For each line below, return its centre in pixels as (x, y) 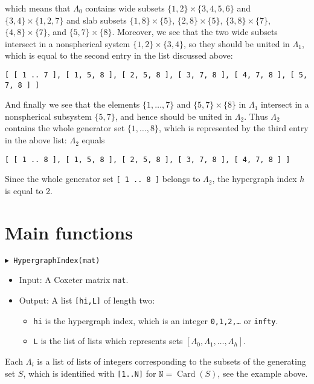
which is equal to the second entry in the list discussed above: (119, 55)
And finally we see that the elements (72, 104)
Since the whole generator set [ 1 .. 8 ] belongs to (103, 179)
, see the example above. (263, 373)
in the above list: (36, 140)
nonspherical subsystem (48, 116)
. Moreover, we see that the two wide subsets (195, 32)
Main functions (69, 232)
